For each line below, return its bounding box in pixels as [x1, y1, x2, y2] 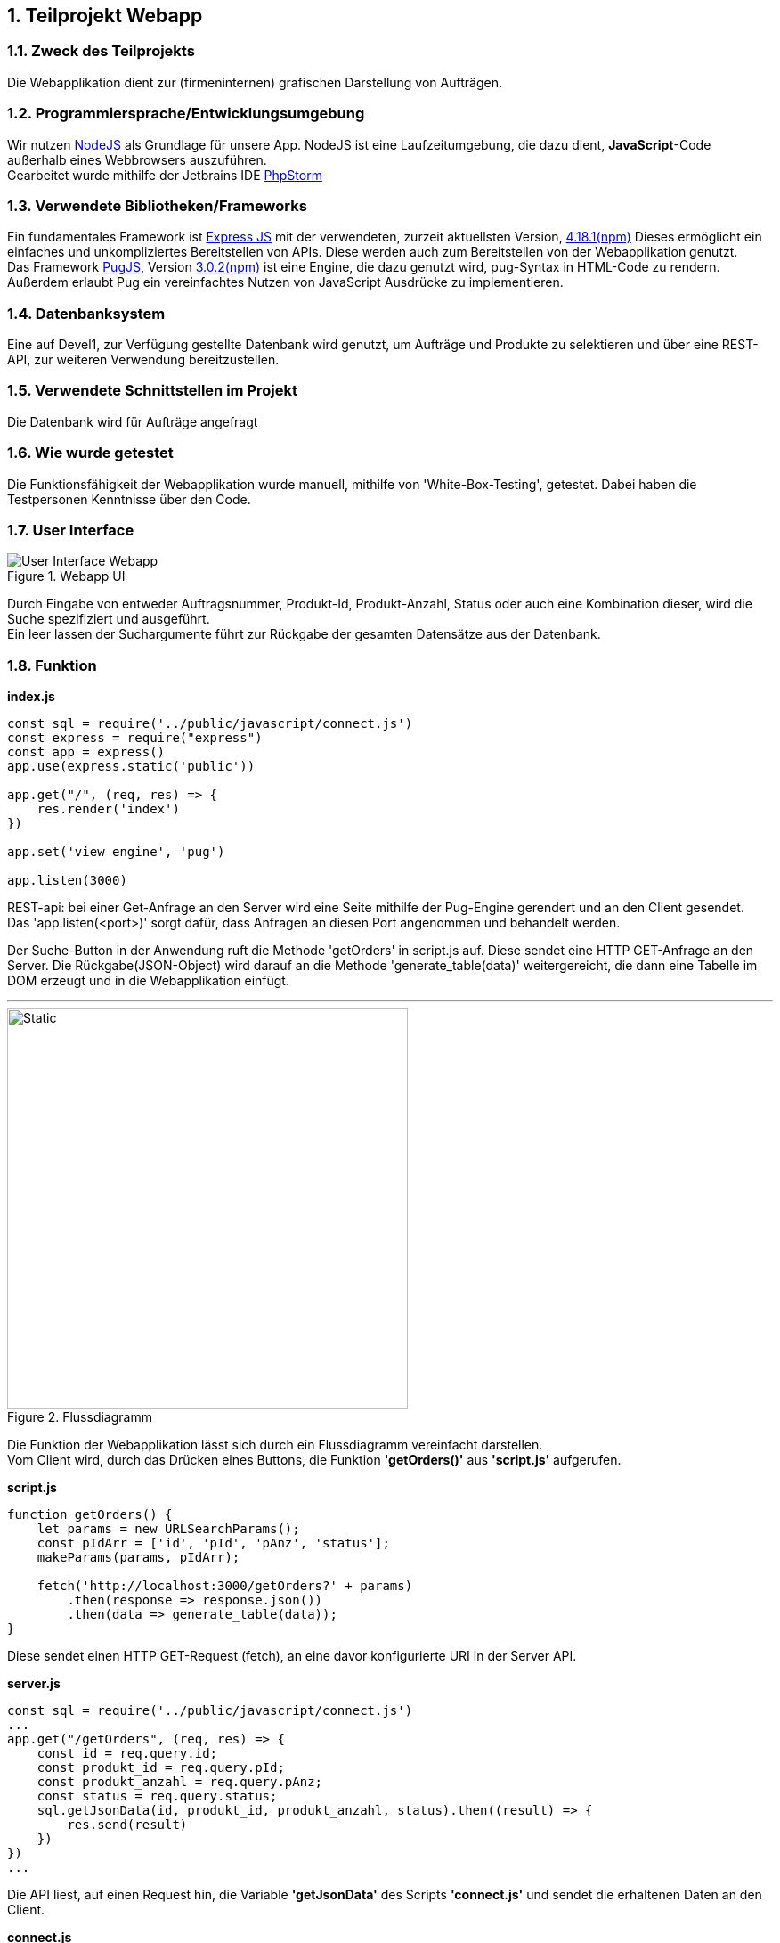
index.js [7, 689, 55, 705]
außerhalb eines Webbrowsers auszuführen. [7, 151, 267, 167]
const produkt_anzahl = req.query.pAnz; [37, 1775, 323, 1790]
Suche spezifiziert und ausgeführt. [7, 611, 210, 627]
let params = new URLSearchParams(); [37, 1522, 300, 1537]
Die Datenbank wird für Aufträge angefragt [7, 413, 258, 429]
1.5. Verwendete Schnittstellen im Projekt [7, 381, 297, 400]
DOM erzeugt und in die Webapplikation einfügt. [7, 973, 289, 989]
